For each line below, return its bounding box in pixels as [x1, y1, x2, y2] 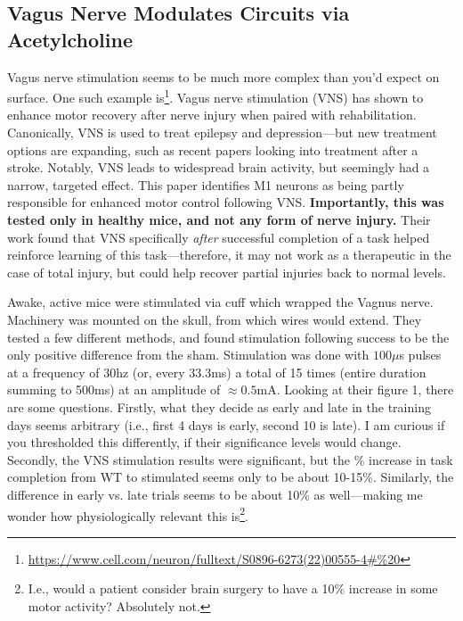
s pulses [399, 345, 442, 364]
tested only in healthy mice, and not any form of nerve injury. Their [7, 211, 431, 228]
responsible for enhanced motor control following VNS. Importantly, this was [7, 193, 444, 211]
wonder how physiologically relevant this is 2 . [7, 503, 249, 525]
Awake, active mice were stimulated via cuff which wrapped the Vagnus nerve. [7, 293, 434, 311]
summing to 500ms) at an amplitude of [7, 380, 221, 399]
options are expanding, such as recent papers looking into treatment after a [7, 140, 418, 159]
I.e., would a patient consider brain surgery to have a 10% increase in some [28, 579, 438, 598]
